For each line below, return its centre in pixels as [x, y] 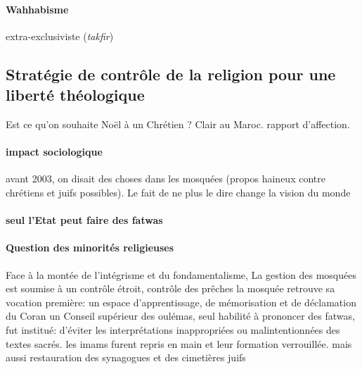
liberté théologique [75, 95]
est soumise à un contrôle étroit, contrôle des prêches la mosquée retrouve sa [170, 288]
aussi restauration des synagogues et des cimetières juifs [126, 357]
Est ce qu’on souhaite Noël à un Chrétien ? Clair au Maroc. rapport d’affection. [178, 124]
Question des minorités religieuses [90, 248]
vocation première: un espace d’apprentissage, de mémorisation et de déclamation [181, 302]
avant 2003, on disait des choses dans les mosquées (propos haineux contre [166, 179]
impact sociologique [54, 152]
